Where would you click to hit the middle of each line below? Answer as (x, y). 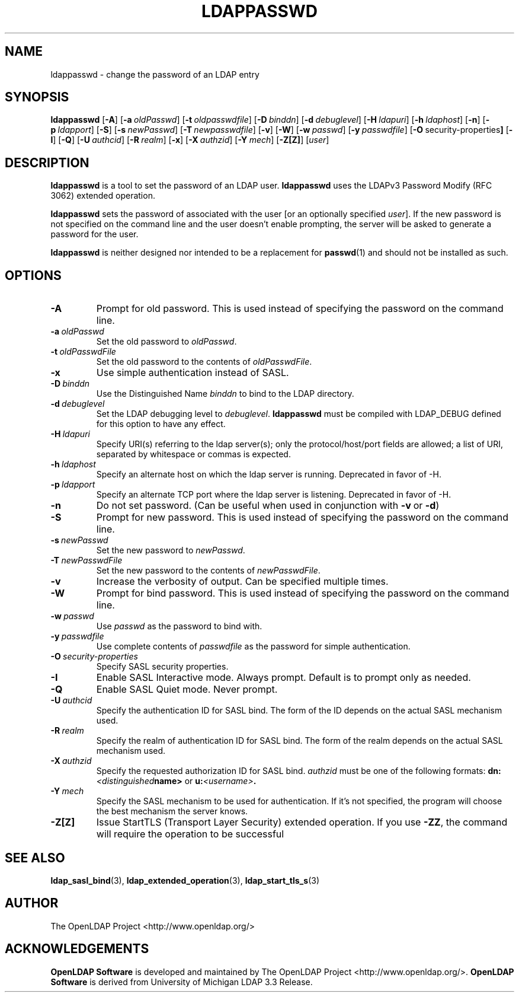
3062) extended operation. (103, 196)
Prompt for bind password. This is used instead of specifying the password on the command (303, 593)
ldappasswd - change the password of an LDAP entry (155, 74)
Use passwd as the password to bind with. (179, 626)
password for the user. (94, 234)
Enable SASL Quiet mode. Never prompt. (187, 689)
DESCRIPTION (47, 163)
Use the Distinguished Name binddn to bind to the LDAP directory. (225, 394)
